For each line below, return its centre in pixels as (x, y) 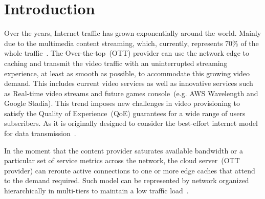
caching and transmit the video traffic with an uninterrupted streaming (116, 63)
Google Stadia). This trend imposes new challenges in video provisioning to (122, 103)
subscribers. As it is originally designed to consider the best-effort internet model (131, 123)
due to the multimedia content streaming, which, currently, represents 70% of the (131, 43)
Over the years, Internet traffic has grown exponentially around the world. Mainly (133, 33)
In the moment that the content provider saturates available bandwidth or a (124, 150)
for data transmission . (40, 133)
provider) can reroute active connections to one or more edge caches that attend (130, 170)
